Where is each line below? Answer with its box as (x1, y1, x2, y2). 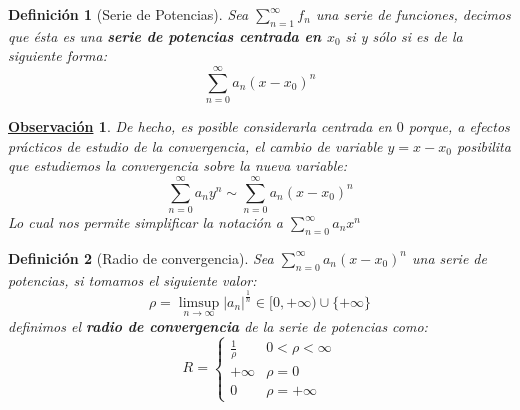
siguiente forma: (8, 45, 107, 66)
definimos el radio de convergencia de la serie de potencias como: (8, 315, 428, 336)
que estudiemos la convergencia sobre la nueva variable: (8, 155, 348, 176)
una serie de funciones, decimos (315, 4, 511, 24)
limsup (178, 295, 220, 310)
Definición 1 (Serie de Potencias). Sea (8, 4, 249, 24)
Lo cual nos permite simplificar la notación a (8, 212, 284, 233)
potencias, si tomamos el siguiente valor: (8, 269, 257, 290)
